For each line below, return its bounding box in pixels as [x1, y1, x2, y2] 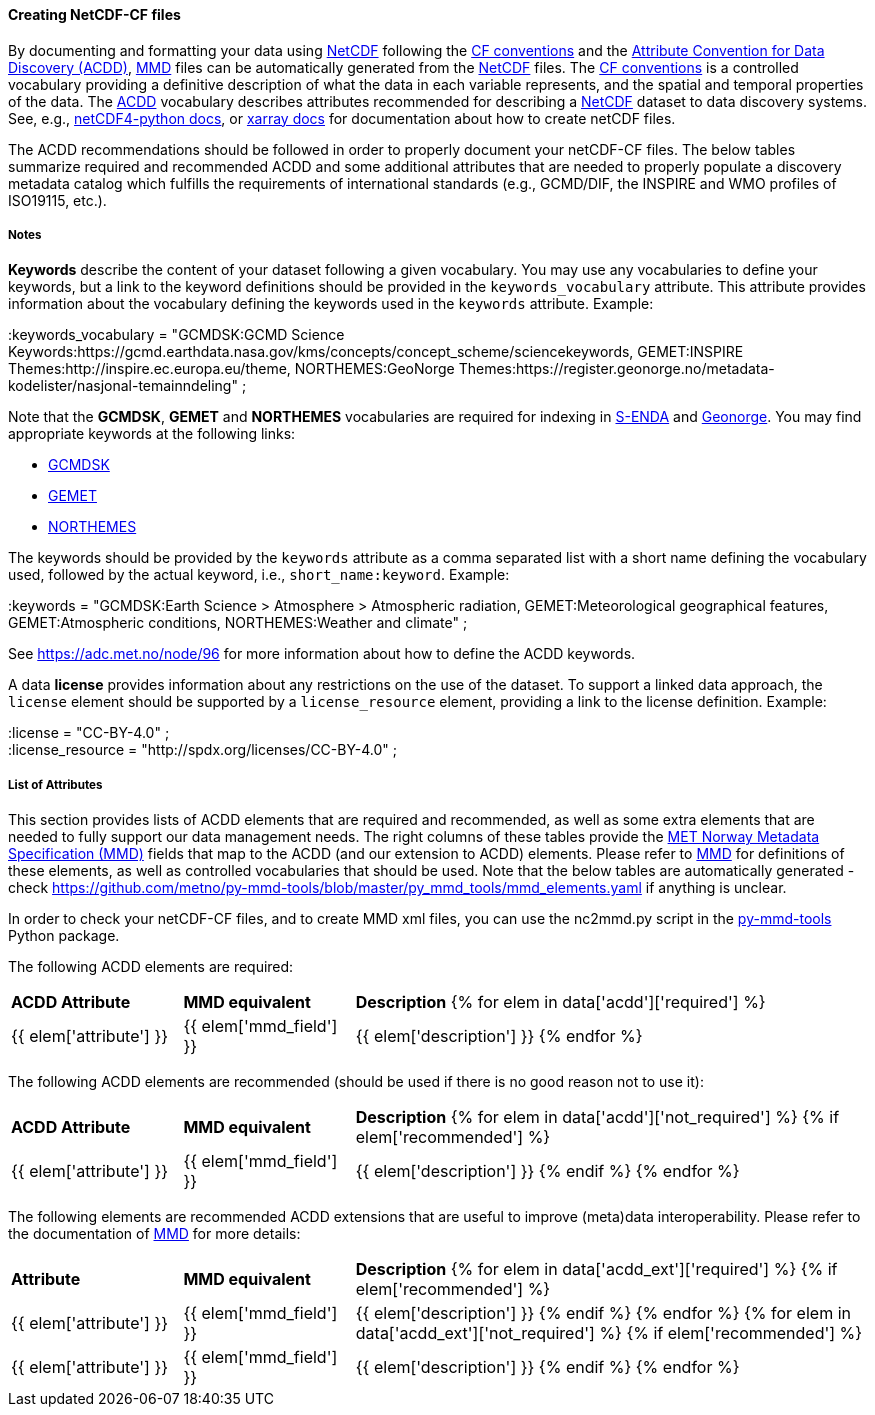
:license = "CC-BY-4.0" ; [8, 724, 170, 742]
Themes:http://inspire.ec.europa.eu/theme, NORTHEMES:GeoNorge [8, 360, 455, 378]
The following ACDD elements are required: [8, 958, 294, 976]
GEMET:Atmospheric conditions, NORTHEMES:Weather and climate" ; [8, 614, 468, 632]
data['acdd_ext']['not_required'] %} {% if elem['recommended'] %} [355, 1323, 863, 1344]
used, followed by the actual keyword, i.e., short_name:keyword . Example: [8, 566, 510, 584]
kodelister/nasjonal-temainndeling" [8, 377, 238, 395]
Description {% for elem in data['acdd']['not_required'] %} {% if [355, 1107, 840, 1128]
